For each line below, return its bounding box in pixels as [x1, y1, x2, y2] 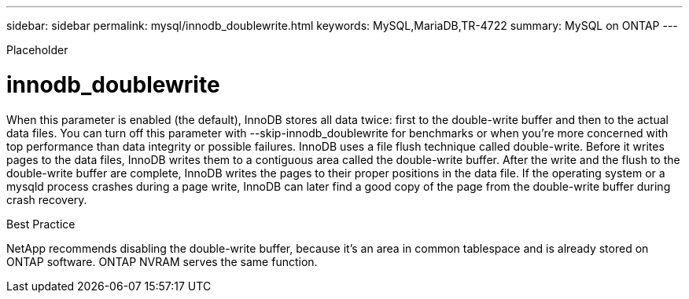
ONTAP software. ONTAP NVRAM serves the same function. [6, 254, 318, 268]
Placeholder [6, 43, 68, 57]
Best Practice [6, 217, 76, 231]
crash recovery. [6, 192, 87, 206]
